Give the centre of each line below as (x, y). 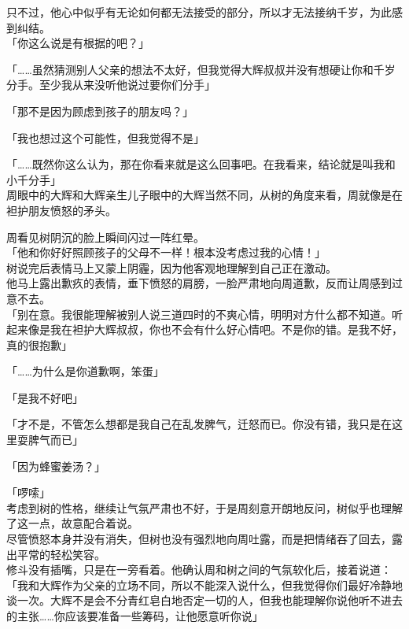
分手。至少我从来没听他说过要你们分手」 (111, 85)
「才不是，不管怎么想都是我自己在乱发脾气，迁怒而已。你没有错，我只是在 (199, 424)
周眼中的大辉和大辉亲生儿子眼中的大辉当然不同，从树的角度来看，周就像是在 (204, 195)
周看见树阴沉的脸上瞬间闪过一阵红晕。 (105, 237)
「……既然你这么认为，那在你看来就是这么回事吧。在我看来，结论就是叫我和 (201, 164)
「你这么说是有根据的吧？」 (78, 43)
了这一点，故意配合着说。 (72, 523)
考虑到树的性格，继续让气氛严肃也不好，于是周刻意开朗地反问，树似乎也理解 (204, 507)
